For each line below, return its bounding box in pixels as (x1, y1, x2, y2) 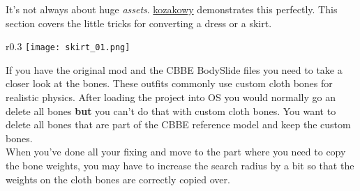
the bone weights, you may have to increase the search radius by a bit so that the (6, 158, 354, 172)
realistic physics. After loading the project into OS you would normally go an (6, 90, 336, 105)
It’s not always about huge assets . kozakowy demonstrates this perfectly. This (6, 2, 338, 16)
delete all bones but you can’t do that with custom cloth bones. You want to (6, 103, 336, 118)
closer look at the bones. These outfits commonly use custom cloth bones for (6, 76, 333, 91)
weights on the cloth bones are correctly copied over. (6, 171, 230, 186)
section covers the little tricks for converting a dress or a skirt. (6, 15, 272, 30)
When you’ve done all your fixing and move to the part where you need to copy (6, 144, 346, 159)
